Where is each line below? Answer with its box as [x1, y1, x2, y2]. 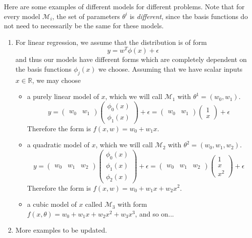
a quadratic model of [27, 139, 90, 150]
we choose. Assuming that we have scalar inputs [98, 64, 243, 74]
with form [117, 199, 147, 209]
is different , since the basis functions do [130, 11, 248, 21]
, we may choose [32, 75, 81, 85]
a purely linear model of [27, 91, 99, 101]
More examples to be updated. [15, 225, 107, 235]
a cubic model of [27, 199, 77, 209]
